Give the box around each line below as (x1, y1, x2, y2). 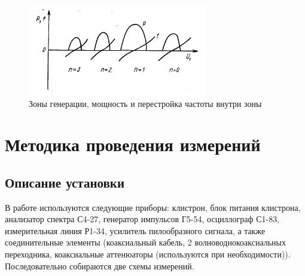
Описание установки (5, 173, 125, 191)
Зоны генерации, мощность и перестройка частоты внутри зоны (29, 97, 262, 109)
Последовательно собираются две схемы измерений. (5, 259, 194, 272)
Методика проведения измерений (5, 132, 261, 157)
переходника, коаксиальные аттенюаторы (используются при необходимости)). (5, 248, 291, 260)
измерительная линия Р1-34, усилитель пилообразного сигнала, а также (5, 224, 266, 237)
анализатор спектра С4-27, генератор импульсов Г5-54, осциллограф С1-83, (5, 213, 280, 225)
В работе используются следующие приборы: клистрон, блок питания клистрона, (5, 201, 301, 213)
